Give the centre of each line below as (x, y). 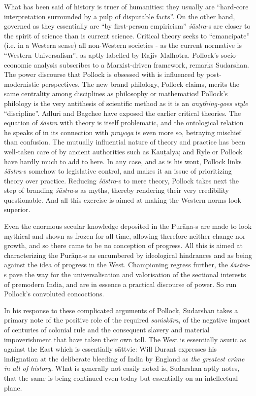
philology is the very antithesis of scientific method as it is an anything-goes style (126, 103)
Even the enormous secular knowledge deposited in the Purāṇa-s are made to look (128, 226)
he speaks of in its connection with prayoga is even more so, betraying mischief (123, 132)
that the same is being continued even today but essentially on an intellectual (121, 378)
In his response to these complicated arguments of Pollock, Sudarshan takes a (121, 310)
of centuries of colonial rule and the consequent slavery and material (107, 329)
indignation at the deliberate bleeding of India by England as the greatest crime (124, 358)
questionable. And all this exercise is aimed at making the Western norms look (123, 199)
